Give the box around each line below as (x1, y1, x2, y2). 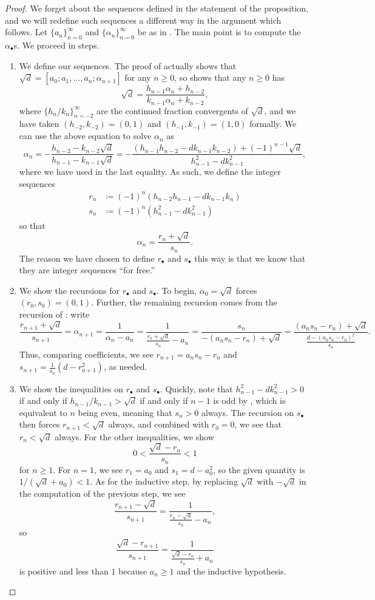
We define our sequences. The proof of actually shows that (19, 59, 237, 72)
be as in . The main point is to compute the (137, 26, 301, 38)
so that (19, 219, 46, 231)
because (118, 564, 147, 577)
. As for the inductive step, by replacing (90, 475, 238, 488)
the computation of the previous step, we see (19, 487, 186, 500)
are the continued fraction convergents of (96, 104, 248, 117)
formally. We (249, 117, 297, 130)
